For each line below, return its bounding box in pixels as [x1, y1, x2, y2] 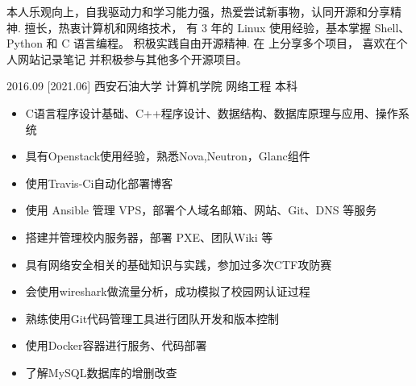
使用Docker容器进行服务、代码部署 [25, 337, 207, 354]
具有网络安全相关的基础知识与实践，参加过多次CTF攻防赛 [25, 255, 332, 272]
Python [6, 35, 43, 52]
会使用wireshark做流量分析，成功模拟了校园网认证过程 [25, 283, 310, 300]
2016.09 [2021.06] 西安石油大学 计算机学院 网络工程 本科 [6, 77, 297, 94]
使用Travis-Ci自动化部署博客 [25, 174, 173, 191]
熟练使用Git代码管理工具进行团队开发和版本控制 [25, 309, 280, 326]
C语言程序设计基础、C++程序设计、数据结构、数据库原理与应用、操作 [25, 104, 398, 121]
